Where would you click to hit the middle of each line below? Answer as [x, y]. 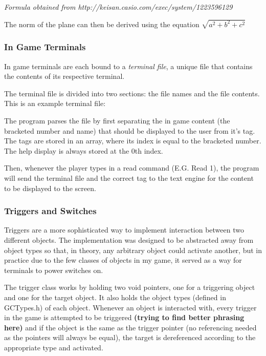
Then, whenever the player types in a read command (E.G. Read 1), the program [132, 168]
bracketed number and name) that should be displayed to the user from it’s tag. [130, 130]
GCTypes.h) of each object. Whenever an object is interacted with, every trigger [130, 307]
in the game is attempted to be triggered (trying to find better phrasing [124, 317]
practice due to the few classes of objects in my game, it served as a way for [123, 260]
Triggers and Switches [50, 211]
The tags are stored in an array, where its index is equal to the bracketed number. [133, 141]
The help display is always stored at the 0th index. [84, 150]
